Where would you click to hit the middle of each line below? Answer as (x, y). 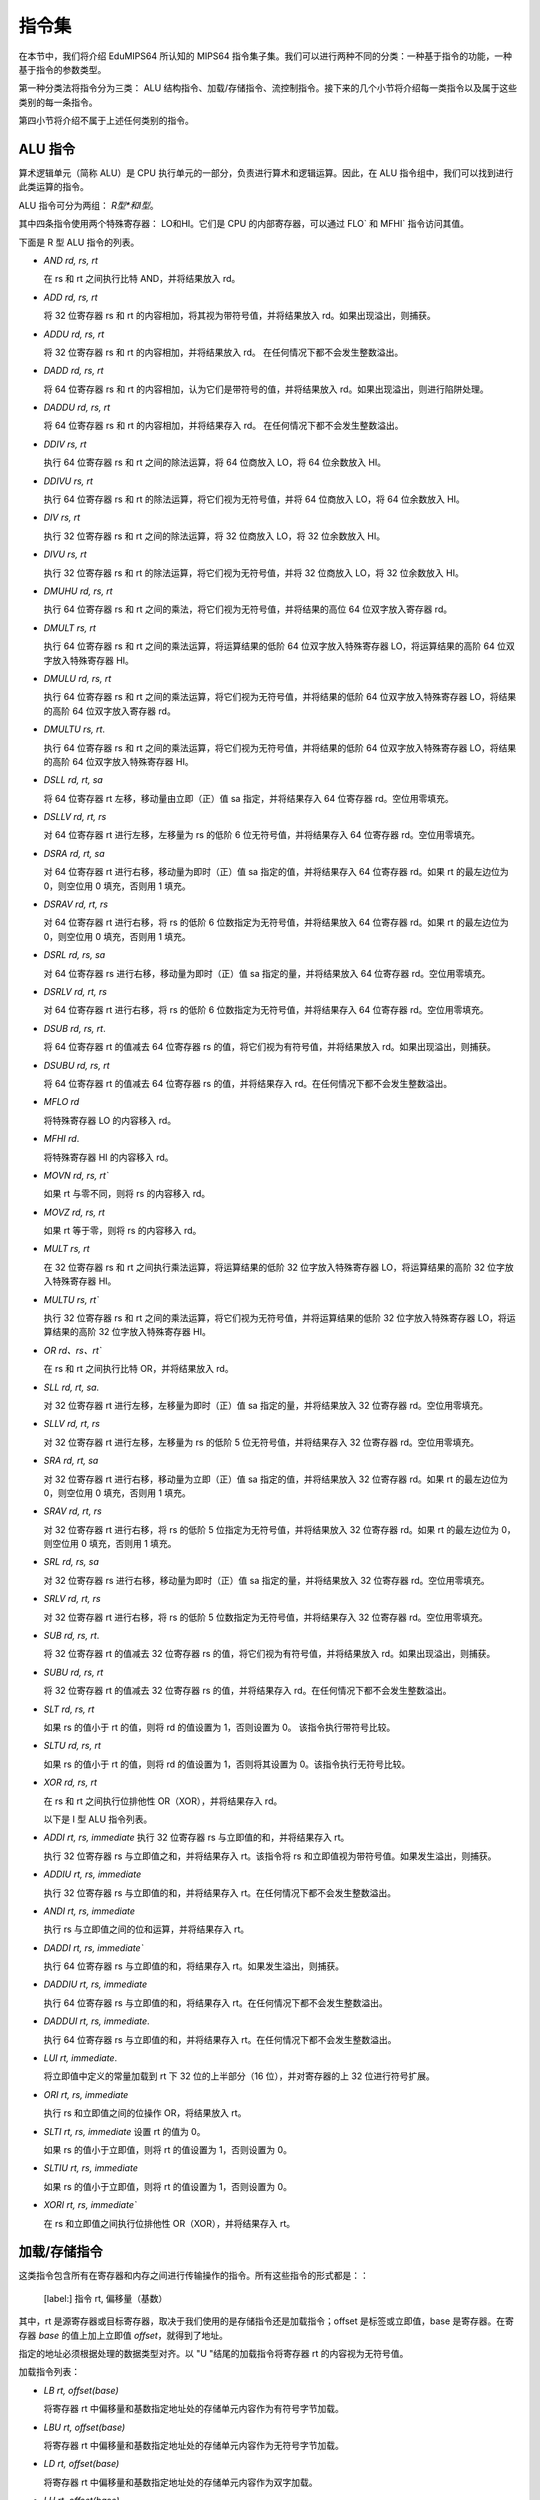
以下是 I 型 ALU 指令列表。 (98, 1819)
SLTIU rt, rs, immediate (91, 2168)
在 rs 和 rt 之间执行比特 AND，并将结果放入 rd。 (142, 279)
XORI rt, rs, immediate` (90, 2205)
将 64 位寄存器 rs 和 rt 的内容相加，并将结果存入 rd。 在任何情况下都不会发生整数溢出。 (223, 426)
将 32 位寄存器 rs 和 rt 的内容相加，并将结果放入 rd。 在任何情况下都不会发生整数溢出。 (223, 352)
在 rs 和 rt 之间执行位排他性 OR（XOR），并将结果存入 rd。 (163, 1801)
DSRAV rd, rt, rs (76, 904)
